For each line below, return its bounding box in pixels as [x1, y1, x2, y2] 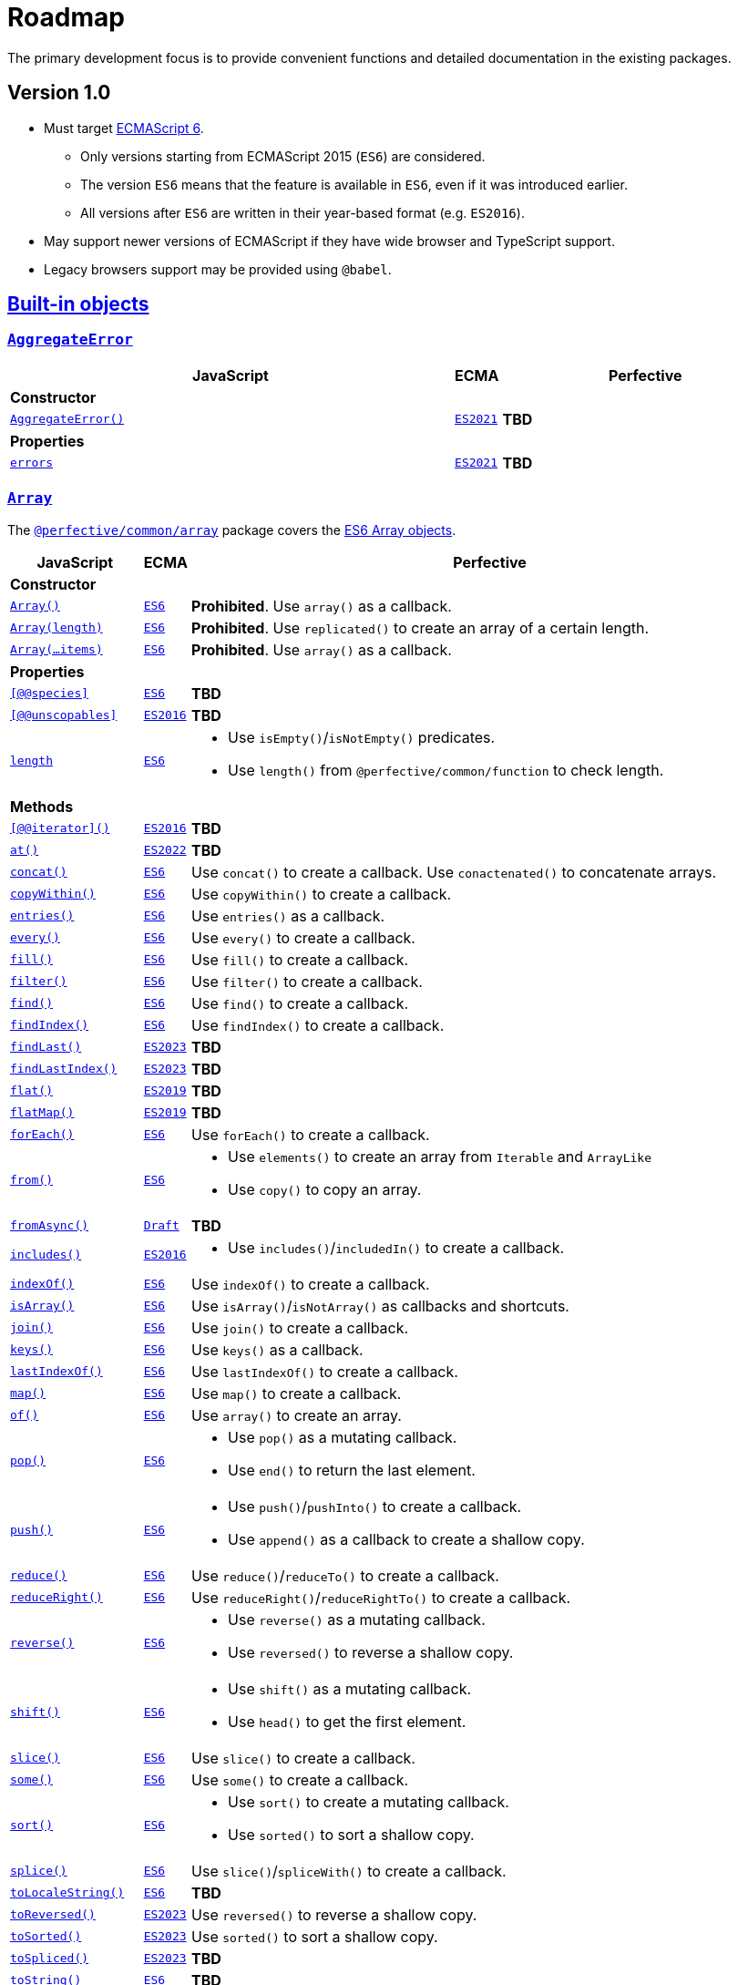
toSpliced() [10, 1951, 89, 1966]
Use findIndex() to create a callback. [191, 1015, 445, 1034]
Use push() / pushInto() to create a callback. [228, 1496, 522, 1516]
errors [10, 456, 53, 470]
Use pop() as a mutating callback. [228, 1427, 457, 1446]
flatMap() [10, 1106, 75, 1120]
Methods [10, 797, 74, 816]
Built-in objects [7, 293, 149, 316]
